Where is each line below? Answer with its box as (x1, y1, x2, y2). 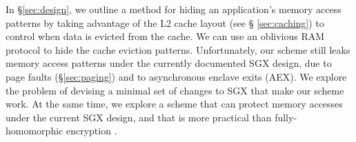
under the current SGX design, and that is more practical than (6, 110, 272, 124)
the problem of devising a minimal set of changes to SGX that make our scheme (6, 83, 344, 97)
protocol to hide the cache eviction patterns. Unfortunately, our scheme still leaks (6, 42, 350, 57)
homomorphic (6, 123, 63, 138)
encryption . (66, 123, 117, 138)
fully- (275, 110, 297, 124)
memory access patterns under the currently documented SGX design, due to (6, 56, 332, 70)
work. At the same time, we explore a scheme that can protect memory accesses (6, 97, 343, 111)
